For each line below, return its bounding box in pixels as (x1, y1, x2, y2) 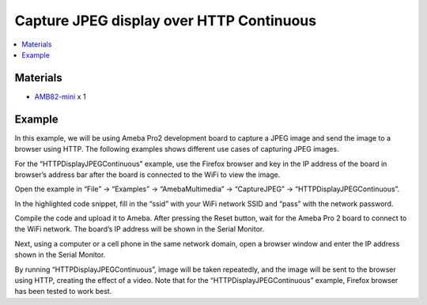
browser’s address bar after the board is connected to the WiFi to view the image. (14, 170, 281, 179)
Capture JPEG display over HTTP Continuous (14, 12, 316, 29)
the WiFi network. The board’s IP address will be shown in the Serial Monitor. (14, 224, 265, 234)
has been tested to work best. (14, 287, 112, 296)
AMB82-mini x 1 (34, 92, 86, 101)
